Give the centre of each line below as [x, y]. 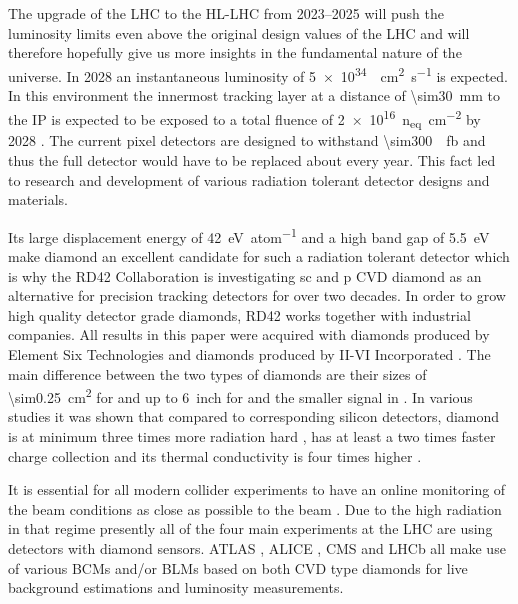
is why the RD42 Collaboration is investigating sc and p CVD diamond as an [245, 275]
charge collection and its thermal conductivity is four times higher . [215, 455]
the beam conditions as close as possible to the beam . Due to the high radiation [255, 508]
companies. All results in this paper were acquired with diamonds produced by [249, 334]
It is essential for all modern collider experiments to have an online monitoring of [257, 489]
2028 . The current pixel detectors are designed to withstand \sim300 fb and [247, 140]
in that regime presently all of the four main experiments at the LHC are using [250, 528]
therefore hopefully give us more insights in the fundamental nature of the [235, 52]
